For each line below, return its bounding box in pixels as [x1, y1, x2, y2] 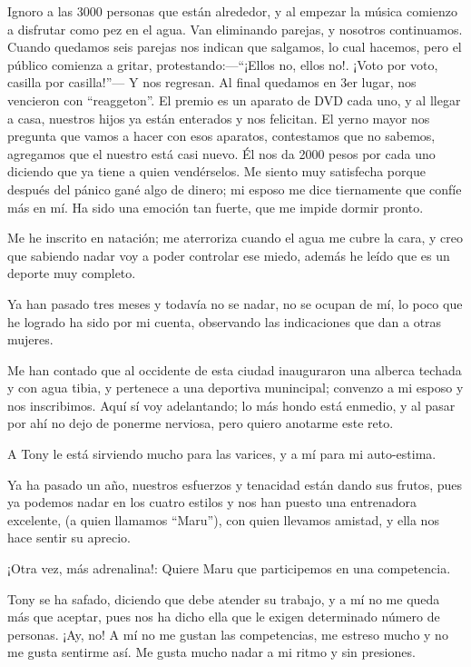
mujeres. [7, 330, 54, 349]
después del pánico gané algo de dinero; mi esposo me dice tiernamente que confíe [7, 179, 462, 198]
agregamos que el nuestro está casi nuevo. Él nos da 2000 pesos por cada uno [7, 144, 436, 163]
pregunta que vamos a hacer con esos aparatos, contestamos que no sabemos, [7, 126, 436, 145]
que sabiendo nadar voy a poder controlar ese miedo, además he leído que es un [7, 245, 450, 264]
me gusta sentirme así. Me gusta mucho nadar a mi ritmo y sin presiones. [7, 642, 416, 662]
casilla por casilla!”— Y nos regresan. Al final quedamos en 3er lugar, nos [7, 73, 417, 92]
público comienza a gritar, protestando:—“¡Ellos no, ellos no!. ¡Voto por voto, [7, 55, 438, 74]
